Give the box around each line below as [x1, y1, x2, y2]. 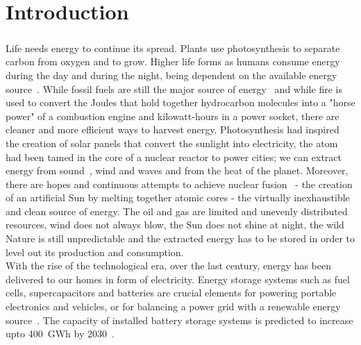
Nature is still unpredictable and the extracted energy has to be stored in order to [6, 231, 355, 246]
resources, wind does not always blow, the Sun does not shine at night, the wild [6, 217, 344, 232]
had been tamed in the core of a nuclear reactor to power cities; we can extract [6, 149, 342, 164]
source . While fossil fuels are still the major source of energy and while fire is [6, 81, 342, 96]
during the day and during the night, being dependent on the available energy [6, 67, 337, 82]
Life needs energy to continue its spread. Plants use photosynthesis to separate [6, 40, 340, 55]
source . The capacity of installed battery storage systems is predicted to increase [6, 312, 353, 327]
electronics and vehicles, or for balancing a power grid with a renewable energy [6, 299, 341, 314]
